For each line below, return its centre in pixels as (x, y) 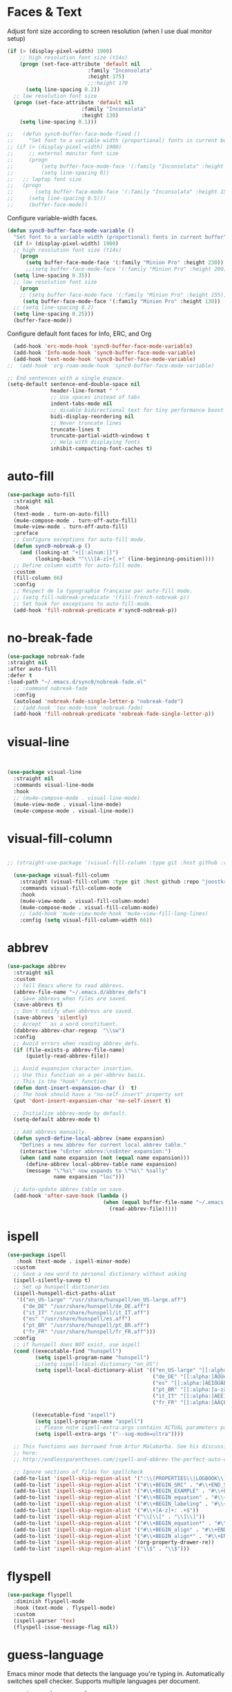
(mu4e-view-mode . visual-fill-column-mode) (85, 901)
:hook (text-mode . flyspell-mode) (65, 1608)
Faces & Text (45, 12)
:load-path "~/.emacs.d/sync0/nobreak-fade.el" (77, 682)
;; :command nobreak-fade (51, 688)
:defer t (20, 676)
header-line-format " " (85, 391)
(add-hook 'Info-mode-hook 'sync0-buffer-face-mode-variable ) (105, 353)
